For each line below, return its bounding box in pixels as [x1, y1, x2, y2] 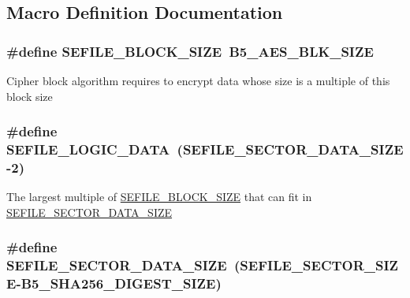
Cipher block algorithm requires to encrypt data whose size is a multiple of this [6, 73, 390, 88]
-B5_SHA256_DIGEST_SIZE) [16, 274, 222, 293]
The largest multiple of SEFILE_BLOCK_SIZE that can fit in [6, 188, 312, 205]
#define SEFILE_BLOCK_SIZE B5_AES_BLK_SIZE [6, 41, 374, 61]
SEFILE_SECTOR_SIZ [240, 255, 399, 275]
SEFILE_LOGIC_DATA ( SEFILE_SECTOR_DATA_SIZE [6, 140, 404, 159]
